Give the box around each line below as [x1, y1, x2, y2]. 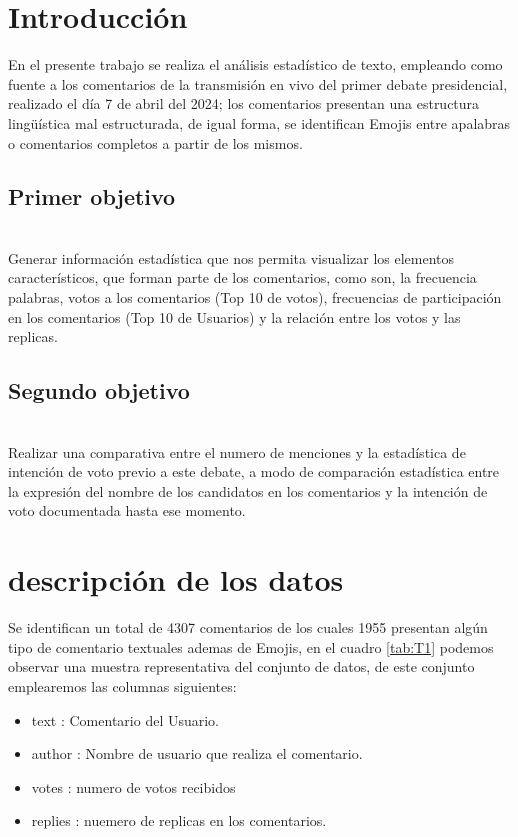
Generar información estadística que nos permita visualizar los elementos [8, 247, 455, 268]
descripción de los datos [8, 559, 344, 600]
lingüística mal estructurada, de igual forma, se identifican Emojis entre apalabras [8, 112, 511, 133]
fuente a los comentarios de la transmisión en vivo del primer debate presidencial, [8, 73, 508, 94]
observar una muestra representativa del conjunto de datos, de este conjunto [8, 656, 475, 677]
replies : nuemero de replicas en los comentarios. [31, 810, 327, 831]
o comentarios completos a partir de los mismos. [8, 132, 303, 153]
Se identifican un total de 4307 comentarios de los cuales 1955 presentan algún [8, 617, 488, 638]
